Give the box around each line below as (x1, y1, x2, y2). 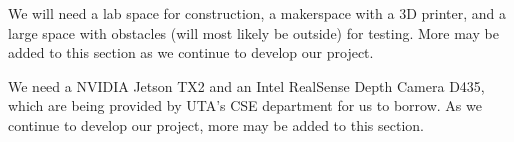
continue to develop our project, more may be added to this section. (8, 114, 424, 135)
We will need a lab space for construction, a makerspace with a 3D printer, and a (8, 3, 506, 23)
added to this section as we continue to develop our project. (8, 42, 374, 63)
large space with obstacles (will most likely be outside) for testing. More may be (8, 22, 499, 43)
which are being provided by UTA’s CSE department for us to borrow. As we (8, 95, 482, 116)
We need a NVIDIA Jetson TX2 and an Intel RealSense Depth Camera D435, (8, 75, 485, 96)
